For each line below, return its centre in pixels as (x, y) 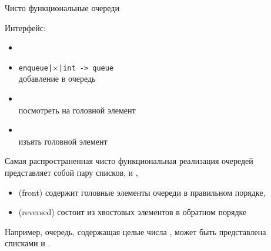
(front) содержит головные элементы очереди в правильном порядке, (142, 192)
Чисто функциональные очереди (62, 8)
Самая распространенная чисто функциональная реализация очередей (129, 161)
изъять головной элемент (63, 141)
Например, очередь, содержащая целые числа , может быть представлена (135, 231)
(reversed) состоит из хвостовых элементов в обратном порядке (133, 212)
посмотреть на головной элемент (77, 110)
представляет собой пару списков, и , (71, 172)
